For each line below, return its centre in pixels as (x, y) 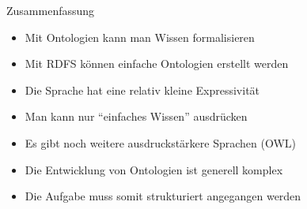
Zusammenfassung (51, 10)
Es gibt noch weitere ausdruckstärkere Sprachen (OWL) (161, 142)
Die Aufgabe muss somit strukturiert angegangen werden (163, 196)
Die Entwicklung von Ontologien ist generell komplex (154, 169)
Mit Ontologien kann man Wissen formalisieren (140, 37)
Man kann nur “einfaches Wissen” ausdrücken (136, 116)
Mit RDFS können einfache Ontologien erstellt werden (157, 63)
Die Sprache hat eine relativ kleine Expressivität (142, 90)
